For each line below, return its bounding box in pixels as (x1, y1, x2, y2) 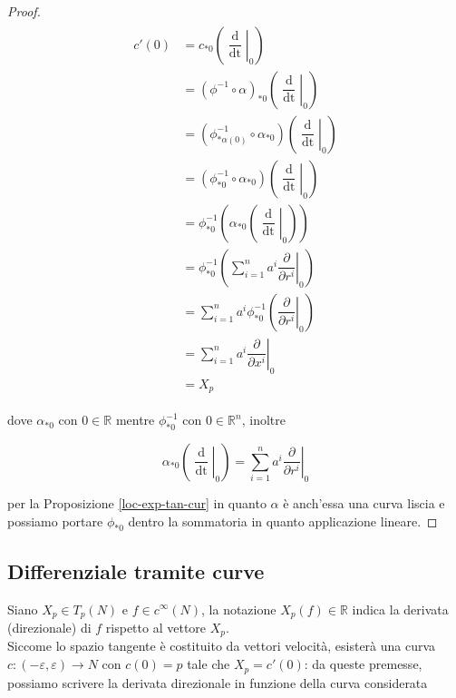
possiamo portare (7, 511, 103, 530)
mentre (115, 410, 155, 429)
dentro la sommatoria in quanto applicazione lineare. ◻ (128, 511, 438, 530)
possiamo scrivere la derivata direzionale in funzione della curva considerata (7, 673, 428, 692)
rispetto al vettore (105, 618, 207, 636)
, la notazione (201, 599, 277, 618)
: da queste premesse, (304, 654, 422, 673)
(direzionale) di (7, 618, 92, 636)
